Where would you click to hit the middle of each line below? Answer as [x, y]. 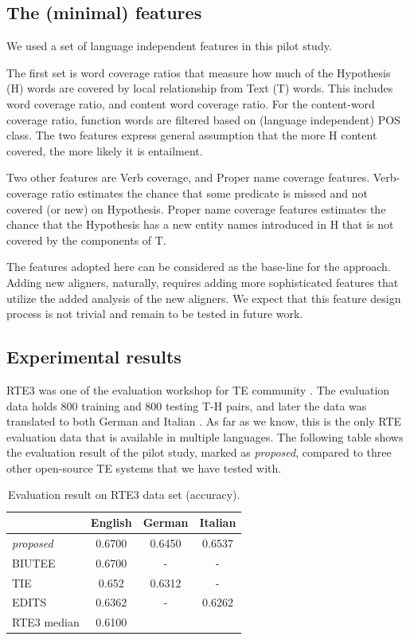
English [111, 522]
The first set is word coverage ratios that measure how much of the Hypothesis [199, 72]
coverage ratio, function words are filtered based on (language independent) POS [203, 119]
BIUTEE [34, 562]
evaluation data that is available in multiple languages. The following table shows [205, 436]
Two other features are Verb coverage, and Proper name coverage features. [188, 177]
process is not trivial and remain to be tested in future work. [155, 314]
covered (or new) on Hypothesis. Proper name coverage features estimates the [196, 208]
